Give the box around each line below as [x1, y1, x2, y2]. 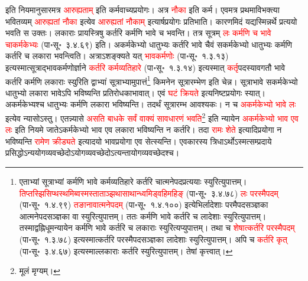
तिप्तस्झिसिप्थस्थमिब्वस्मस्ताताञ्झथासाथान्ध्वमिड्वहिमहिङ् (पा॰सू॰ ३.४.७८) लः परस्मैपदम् [19, 187, 278, 199]
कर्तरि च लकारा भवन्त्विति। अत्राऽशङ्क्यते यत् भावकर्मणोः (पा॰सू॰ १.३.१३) [5, 50, 229, 62]
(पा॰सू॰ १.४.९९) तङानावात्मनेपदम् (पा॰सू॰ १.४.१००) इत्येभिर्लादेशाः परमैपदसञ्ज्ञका [19, 198, 268, 211]
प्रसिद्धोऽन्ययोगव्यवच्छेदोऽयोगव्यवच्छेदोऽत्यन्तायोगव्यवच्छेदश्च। [5, 146, 180, 159]
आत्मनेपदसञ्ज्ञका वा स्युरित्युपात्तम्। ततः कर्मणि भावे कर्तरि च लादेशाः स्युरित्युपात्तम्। [19, 210, 267, 222]
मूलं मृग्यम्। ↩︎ [19, 264, 60, 277]
